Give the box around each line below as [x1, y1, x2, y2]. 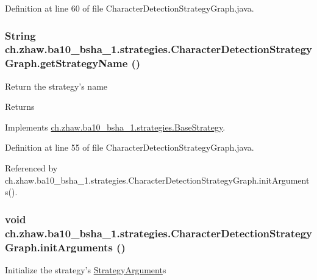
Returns [5, 100, 35, 113]
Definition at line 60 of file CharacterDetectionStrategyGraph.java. [5, 2, 254, 14]
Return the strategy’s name [5, 79, 108, 92]
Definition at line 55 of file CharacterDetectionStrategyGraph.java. [5, 141, 254, 154]
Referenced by [5, 162, 58, 174]
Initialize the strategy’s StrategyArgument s [5, 263, 166, 276]
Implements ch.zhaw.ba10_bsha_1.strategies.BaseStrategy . [5, 120, 226, 133]
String [5, 27, 36, 43]
